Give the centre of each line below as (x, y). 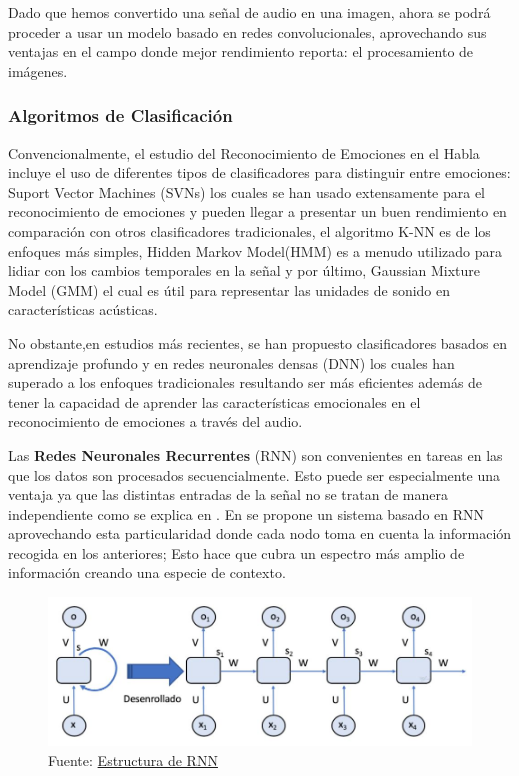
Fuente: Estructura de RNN (133, 759)
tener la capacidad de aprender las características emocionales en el (214, 401)
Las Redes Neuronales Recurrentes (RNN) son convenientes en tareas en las (255, 454)
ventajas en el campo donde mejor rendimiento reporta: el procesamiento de (241, 51)
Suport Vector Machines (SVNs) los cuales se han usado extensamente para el (247, 191)
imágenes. (38, 70)
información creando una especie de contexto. (147, 572)
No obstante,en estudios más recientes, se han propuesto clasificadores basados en (258, 342)
